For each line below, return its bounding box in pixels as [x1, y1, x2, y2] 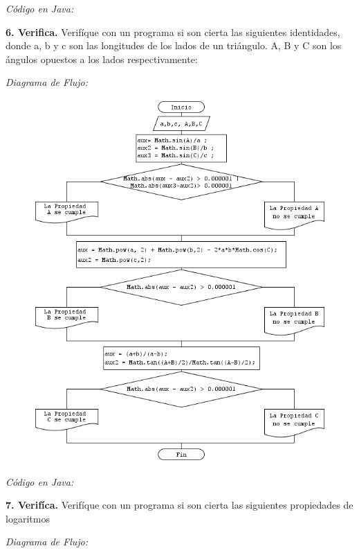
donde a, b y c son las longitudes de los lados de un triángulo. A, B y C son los [6, 38, 342, 53]
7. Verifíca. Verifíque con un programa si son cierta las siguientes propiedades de [6, 498, 353, 512]
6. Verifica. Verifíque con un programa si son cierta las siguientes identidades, [6, 24, 340, 39]
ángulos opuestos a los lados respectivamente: [6, 51, 198, 66]
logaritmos [6, 511, 50, 525]
